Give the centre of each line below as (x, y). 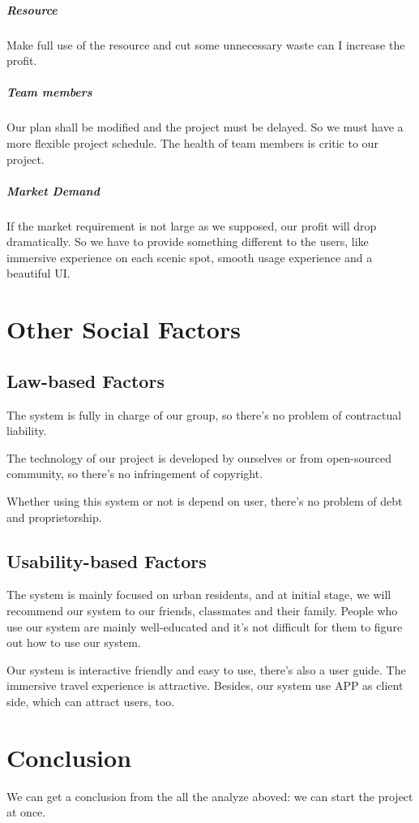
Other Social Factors (124, 329)
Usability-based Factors (107, 560)
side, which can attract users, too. (91, 701)
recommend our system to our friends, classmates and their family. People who (202, 610)
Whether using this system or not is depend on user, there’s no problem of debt (205, 500)
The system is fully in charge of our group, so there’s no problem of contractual (204, 414)
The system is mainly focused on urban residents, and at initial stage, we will (199, 595)
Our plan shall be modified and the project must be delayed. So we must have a (205, 127)
